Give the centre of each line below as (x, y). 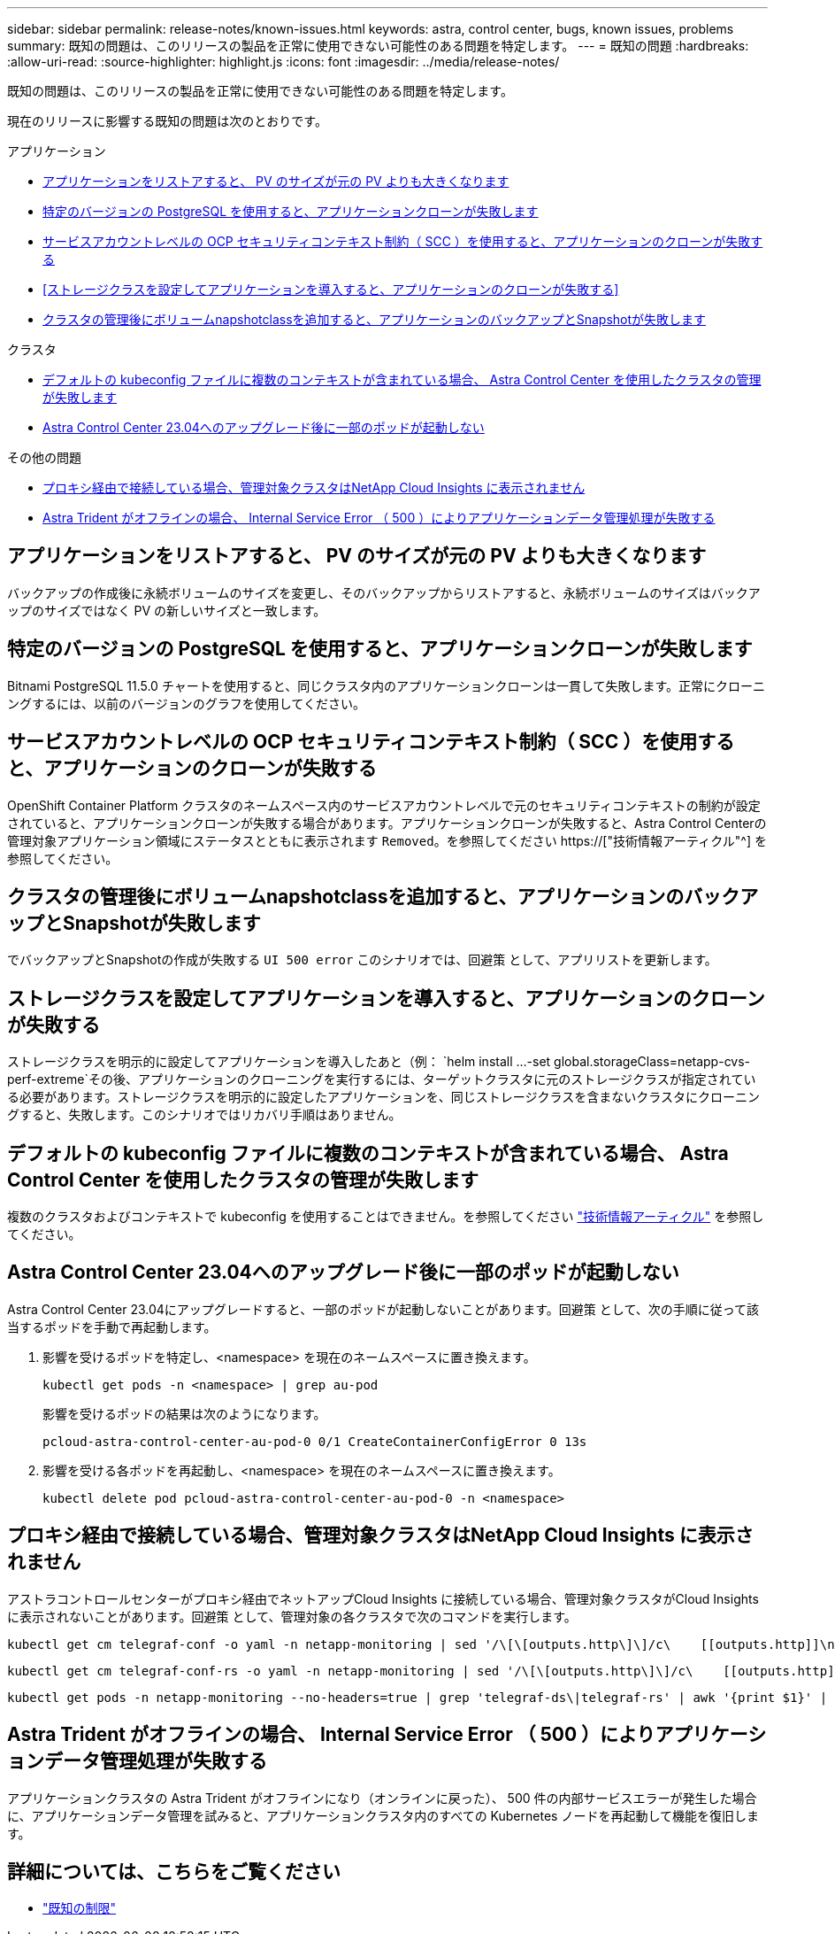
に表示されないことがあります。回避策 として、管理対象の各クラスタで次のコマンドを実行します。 (292, 1616)
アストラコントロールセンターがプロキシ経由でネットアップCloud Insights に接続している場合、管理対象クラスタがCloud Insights (383, 1598)
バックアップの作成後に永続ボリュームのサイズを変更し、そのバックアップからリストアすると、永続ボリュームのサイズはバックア (384, 592)
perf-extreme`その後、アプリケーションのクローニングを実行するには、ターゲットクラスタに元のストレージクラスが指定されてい (382, 1079)
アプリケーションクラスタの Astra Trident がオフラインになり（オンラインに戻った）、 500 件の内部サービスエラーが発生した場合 (382, 1798)
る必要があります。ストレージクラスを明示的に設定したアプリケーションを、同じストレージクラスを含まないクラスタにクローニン (383, 1097)
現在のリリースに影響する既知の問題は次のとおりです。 (167, 121)
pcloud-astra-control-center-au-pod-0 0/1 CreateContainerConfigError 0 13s (315, 1441)
